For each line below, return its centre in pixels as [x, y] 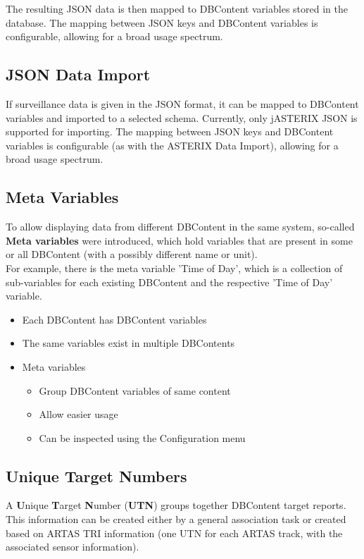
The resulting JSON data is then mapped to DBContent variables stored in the [177, 8]
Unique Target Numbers [96, 475]
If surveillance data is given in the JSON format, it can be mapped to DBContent [182, 103]
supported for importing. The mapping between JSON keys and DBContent [170, 131]
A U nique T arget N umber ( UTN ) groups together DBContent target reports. [176, 505]
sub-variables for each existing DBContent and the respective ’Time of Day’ [169, 282]
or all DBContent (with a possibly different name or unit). [132, 254]
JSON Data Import [78, 74]
